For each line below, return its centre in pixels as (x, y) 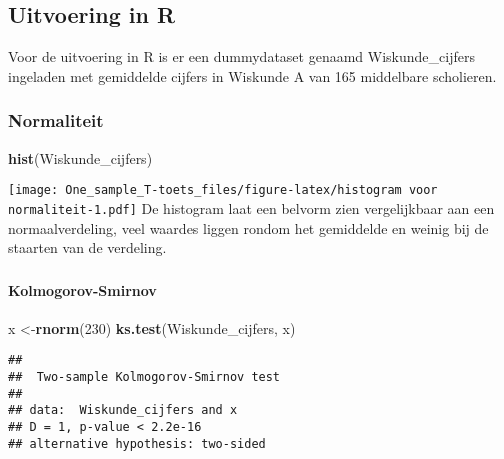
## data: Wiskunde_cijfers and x (123, 410)
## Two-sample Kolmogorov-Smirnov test (144, 377)
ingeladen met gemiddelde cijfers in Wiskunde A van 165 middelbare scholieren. (252, 75)
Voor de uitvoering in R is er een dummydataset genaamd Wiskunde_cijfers (241, 56)
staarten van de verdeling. (87, 247)
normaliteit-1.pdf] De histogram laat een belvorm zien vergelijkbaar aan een (251, 207)
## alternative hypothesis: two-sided (137, 443)
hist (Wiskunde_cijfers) (80, 157)
